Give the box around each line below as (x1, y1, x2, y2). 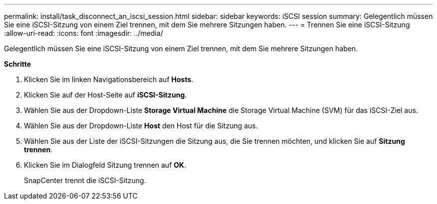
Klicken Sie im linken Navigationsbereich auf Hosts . (24, 75, 194, 84)
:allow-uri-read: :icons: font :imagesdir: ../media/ (4, 29, 163, 37)
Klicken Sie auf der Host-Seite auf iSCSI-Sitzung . (24, 91, 187, 99)
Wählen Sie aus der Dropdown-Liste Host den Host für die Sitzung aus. (24, 121, 258, 130)
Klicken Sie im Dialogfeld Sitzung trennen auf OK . (24, 161, 187, 169)
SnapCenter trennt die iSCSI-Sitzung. (24, 176, 146, 185)
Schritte (4, 60, 31, 68)
